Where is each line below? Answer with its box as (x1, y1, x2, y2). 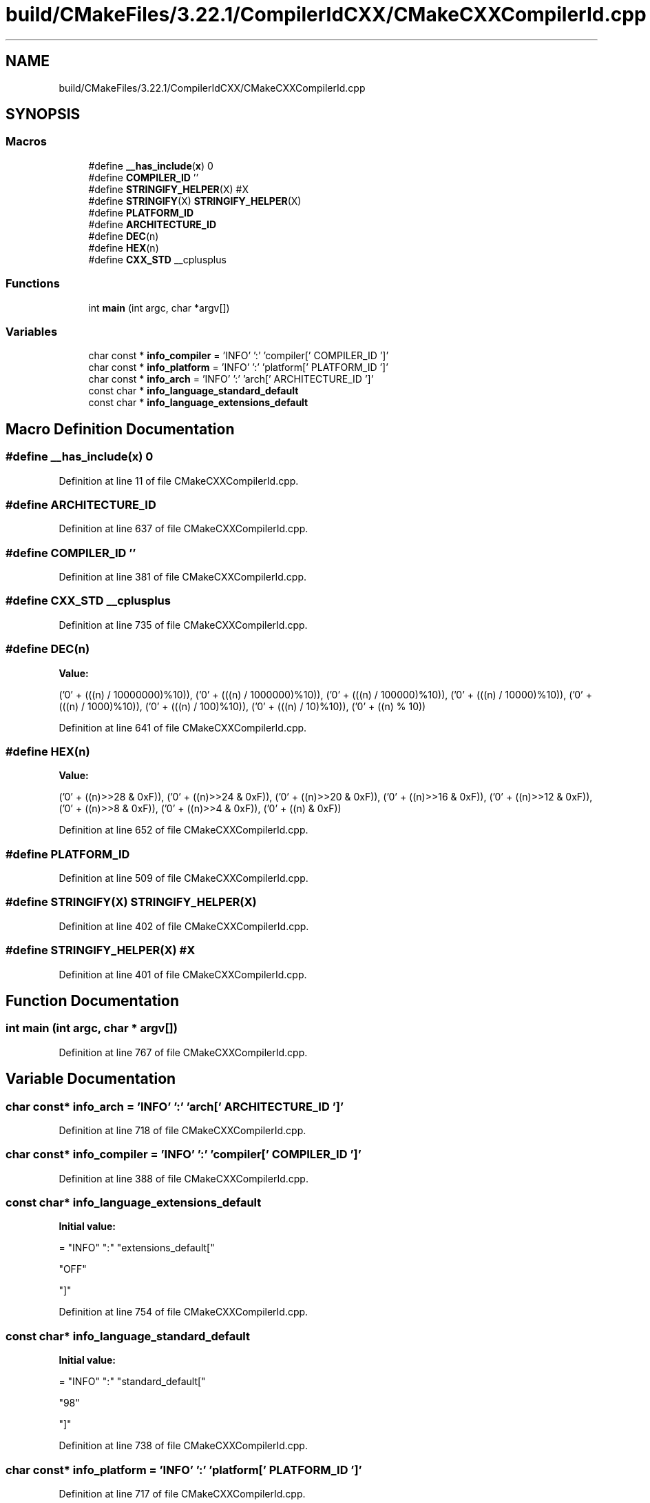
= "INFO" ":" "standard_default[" (59, 1375, 206, 1388)
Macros (6, 134, 47, 149)
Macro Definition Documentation (6, 420, 235, 438)
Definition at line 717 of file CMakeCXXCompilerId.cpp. (59, 1487, 306, 1500)
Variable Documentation (6, 1070, 176, 1088)
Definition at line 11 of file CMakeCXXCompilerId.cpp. (59, 474, 299, 487)
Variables (6, 324, 58, 339)
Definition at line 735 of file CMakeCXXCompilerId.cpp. (59, 618, 308, 631)
